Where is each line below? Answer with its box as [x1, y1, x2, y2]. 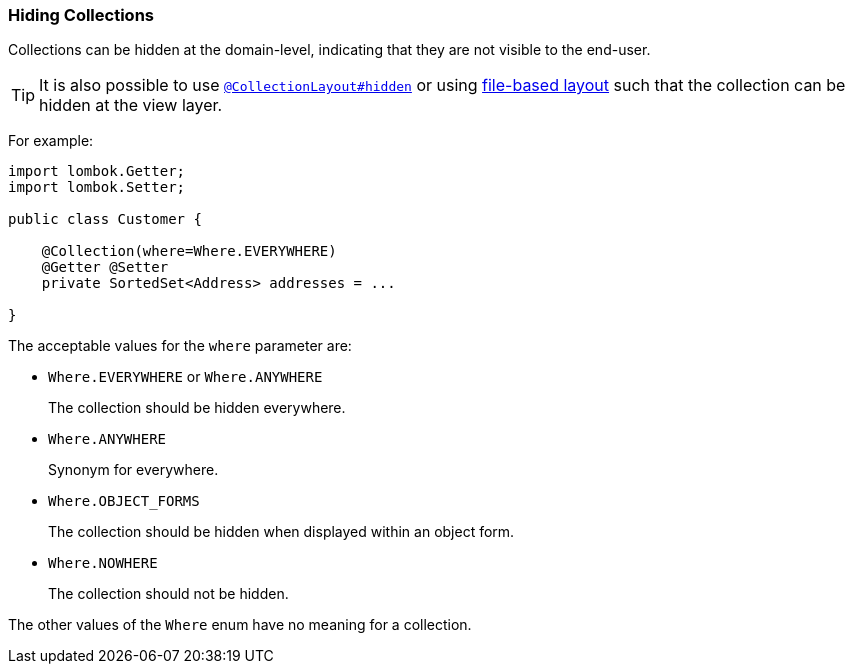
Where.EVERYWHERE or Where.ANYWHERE [48, 368, 323, 386]
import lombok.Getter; [8, 163, 186, 180]
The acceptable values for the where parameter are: [8, 337, 352, 355]
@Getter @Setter [41, 259, 169, 276]
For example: [8, 132, 94, 150]
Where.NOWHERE [48, 555, 158, 572]
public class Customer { [8, 211, 202, 228]
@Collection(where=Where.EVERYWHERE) [41, 243, 337, 260]
